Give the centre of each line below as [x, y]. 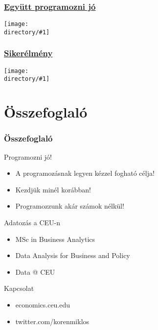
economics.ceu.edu [43, 305]
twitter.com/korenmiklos [52, 321]
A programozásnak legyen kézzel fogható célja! [85, 173]
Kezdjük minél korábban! [53, 189]
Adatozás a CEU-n [32, 223]
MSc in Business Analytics [55, 239]
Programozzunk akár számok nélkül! [70, 206]
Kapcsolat [19, 288]
